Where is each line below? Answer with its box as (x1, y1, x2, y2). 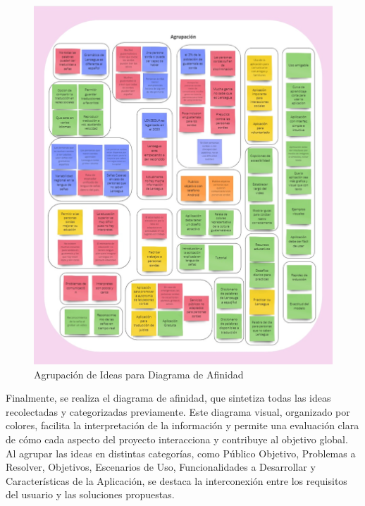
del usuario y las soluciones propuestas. (6, 487, 175, 502)
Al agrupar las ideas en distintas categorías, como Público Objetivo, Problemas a (6, 445, 356, 460)
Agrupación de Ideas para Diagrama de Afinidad (34, 366, 244, 381)
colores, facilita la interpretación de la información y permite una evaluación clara (6, 418, 359, 433)
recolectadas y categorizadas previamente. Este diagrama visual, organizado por (6, 404, 350, 419)
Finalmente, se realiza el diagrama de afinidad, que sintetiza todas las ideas (6, 390, 331, 405)
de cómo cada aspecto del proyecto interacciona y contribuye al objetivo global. (6, 431, 348, 446)
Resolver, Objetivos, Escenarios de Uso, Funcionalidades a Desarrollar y (6, 459, 316, 474)
